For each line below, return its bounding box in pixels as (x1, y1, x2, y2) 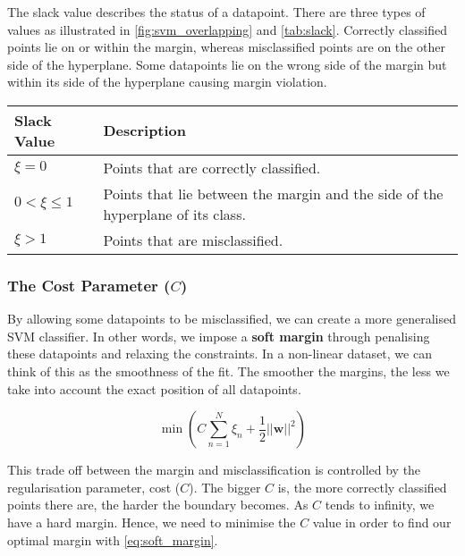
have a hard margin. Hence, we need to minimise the (7, 512, 296, 531)
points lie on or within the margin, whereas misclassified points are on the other (7, 38, 445, 56)
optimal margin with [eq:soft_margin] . (7, 530, 218, 549)
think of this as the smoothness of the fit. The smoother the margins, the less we (7, 361, 450, 380)
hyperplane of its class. (103, 203, 246, 224)
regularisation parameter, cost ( (7, 477, 181, 496)
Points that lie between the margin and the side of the (103, 182, 444, 204)
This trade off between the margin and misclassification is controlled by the (7, 460, 421, 479)
